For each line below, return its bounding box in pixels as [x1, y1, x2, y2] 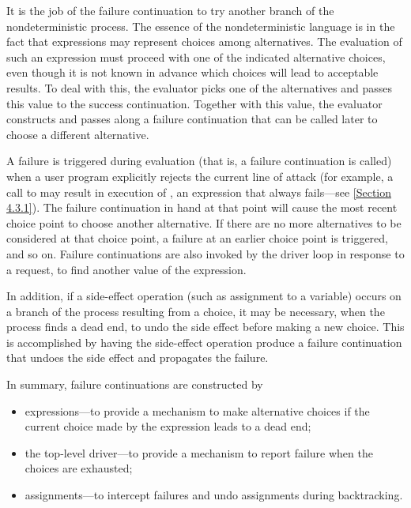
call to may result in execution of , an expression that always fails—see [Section [6, 183, 392, 200]
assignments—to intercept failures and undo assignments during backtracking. [25, 487, 403, 503]
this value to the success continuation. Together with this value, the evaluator [6, 95, 383, 111]
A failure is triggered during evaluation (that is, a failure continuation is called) [6, 152, 392, 169]
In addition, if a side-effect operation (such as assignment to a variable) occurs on [6, 288, 402, 304]
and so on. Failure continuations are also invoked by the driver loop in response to [6, 245, 405, 262]
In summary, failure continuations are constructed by [6, 376, 263, 393]
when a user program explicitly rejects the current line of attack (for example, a [6, 167, 394, 184]
